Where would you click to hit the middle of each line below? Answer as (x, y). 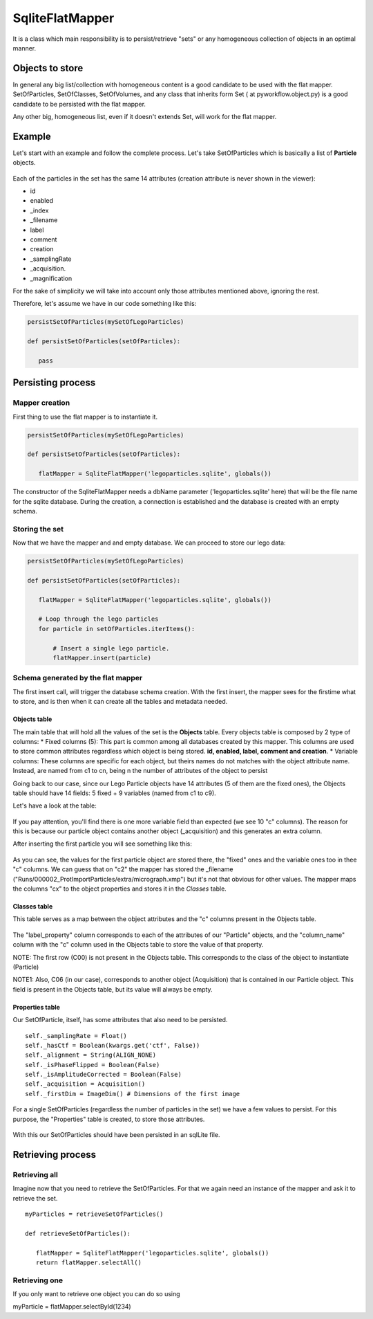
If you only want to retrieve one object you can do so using (96, 1294)
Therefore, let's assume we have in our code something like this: (105, 304)
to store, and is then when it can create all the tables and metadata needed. (120, 702)
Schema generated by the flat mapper (78, 678)
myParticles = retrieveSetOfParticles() (94, 1214)
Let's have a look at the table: (55, 806)
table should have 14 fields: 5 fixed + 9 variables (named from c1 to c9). (115, 793)
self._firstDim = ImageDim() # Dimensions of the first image (133, 1094)
